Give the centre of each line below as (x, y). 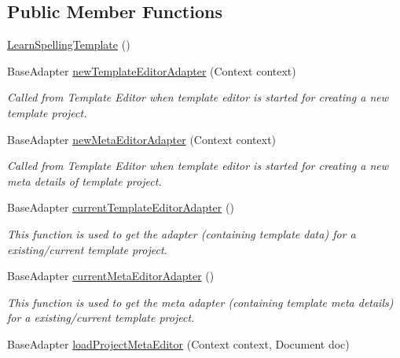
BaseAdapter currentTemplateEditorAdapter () (121, 207)
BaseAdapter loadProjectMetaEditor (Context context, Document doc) (178, 343)
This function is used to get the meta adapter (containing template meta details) (200, 302)
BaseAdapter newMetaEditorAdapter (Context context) (142, 139)
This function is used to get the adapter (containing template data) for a (182, 233)
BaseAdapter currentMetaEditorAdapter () (111, 276)
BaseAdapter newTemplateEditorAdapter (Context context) (152, 70)
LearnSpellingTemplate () (69, 44)
